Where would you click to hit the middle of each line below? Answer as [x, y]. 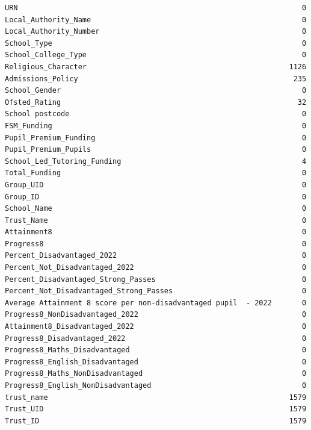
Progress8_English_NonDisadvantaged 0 [156, 385]
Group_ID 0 [156, 197]
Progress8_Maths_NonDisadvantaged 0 [156, 374]
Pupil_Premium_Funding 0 [156, 138]
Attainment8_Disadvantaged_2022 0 [156, 327]
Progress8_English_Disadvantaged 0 [156, 362]
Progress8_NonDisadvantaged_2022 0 [156, 315]
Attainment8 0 [156, 232]
